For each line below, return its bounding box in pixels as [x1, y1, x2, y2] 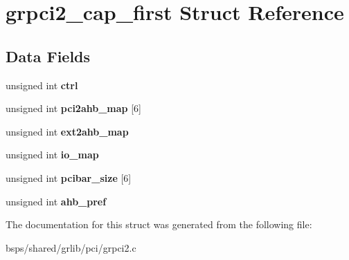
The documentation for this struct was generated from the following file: [6, 217, 312, 232]
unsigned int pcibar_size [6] [6, 170, 132, 185]
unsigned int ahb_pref [6, 194, 107, 208]
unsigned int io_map [6, 147, 99, 162]
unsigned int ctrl [6, 77, 78, 92]
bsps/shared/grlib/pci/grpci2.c [6, 240, 136, 254]
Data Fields [6, 45, 91, 66]
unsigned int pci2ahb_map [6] [6, 101, 141, 115]
